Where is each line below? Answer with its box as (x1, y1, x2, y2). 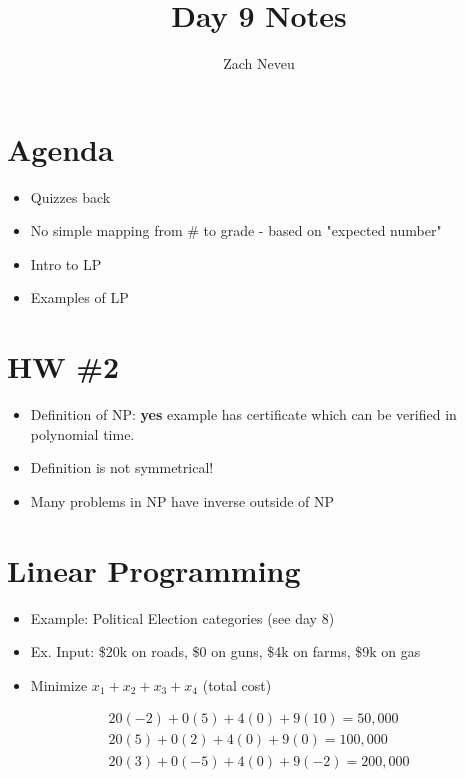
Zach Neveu (223, 53, 295, 74)
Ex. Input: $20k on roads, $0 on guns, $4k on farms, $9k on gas (30, 641, 421, 662)
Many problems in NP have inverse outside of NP (30, 490, 335, 511)
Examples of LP (30, 287, 129, 308)
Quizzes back (30, 186, 111, 207)
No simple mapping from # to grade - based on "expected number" (30, 220, 442, 241)
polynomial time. (30, 423, 135, 444)
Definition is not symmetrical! (30, 457, 214, 478)
